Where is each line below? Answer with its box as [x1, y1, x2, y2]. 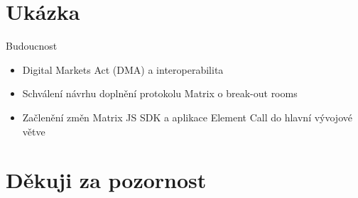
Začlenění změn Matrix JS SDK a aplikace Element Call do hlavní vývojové [22, 109, 352, 124]
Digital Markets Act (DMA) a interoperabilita [22, 62, 224, 77]
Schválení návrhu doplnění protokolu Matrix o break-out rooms [22, 86, 298, 101]
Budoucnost [6, 38, 58, 53]
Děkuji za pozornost [6, 165, 207, 194]
